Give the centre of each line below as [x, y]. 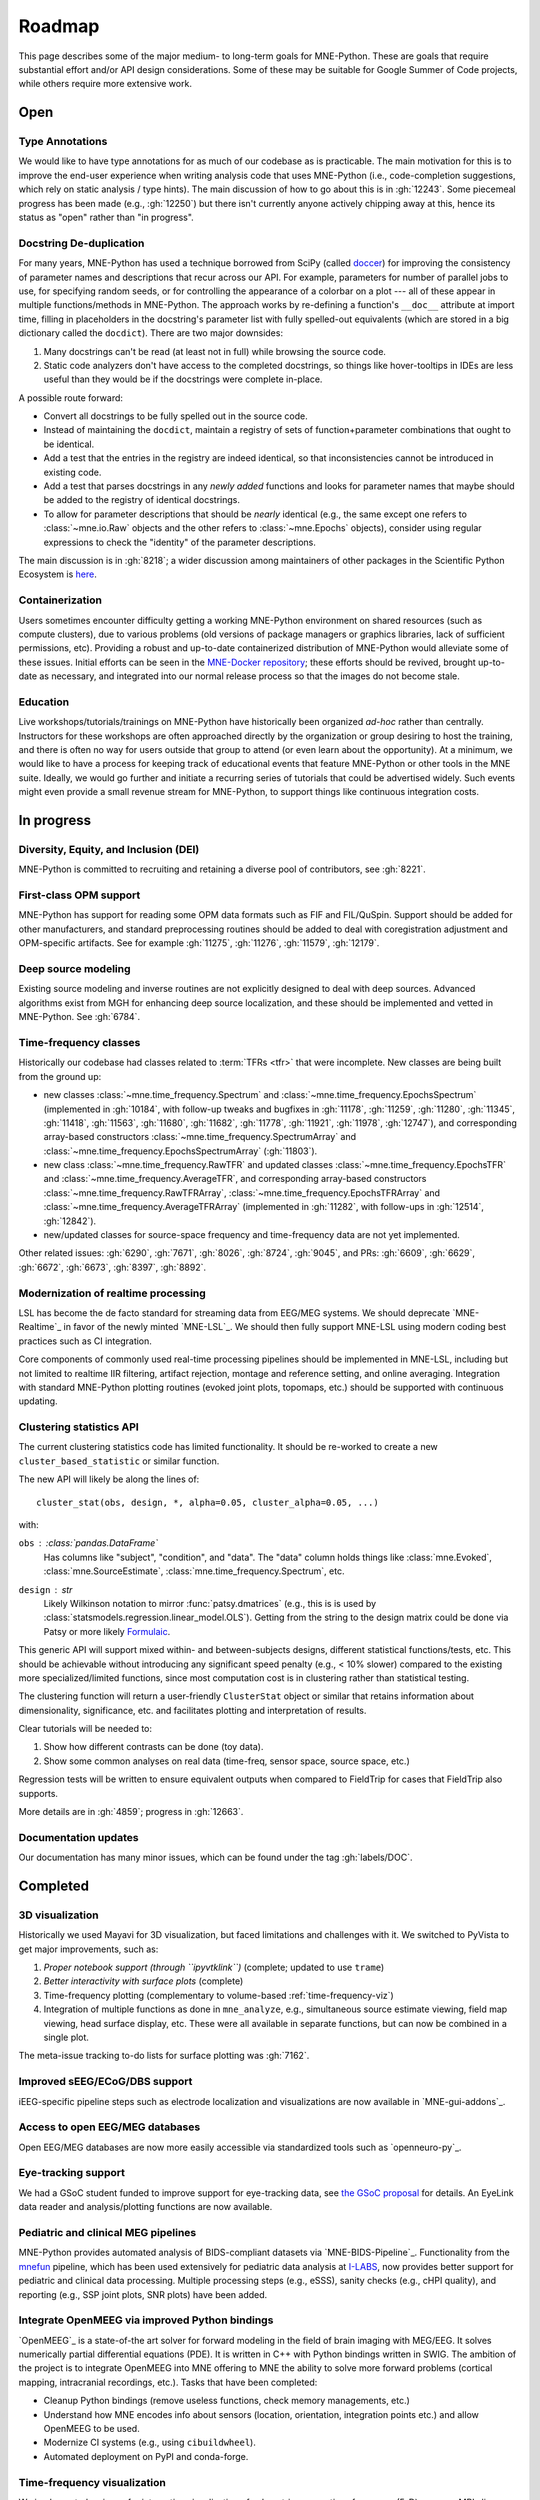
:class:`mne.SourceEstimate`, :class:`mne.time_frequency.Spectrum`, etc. [194, 1571]
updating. [38, 1401]
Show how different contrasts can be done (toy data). [153, 1747]
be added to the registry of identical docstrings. [141, 500]
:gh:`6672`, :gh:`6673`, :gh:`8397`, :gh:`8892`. [112, 1267]
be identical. [69, 444]
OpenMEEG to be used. [91, 2429]
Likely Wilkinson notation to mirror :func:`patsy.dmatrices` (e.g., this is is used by [210, 1603]
